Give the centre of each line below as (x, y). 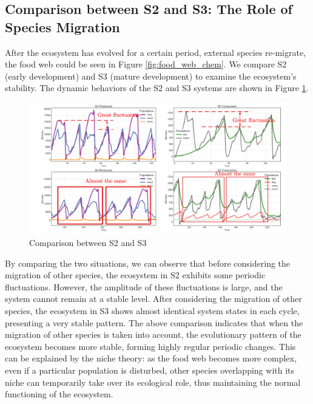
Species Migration (62, 26)
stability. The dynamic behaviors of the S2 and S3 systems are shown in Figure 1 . (157, 88)
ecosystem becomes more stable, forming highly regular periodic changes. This (150, 346)
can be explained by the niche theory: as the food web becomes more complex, (151, 358)
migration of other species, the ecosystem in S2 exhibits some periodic (135, 275)
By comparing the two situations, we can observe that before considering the (148, 263)
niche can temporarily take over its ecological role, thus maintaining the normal (153, 382)
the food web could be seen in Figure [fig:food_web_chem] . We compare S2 (146, 64)
